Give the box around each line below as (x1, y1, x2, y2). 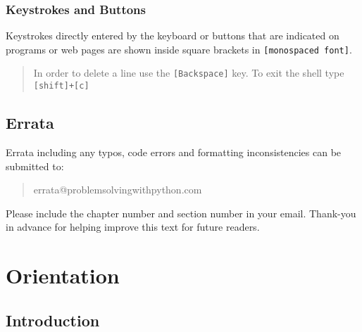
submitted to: (6, 158, 64, 173)
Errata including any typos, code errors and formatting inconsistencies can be (6, 144, 342, 159)
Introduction (6, 309, 100, 331)
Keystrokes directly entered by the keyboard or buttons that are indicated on (6, 28, 339, 43)
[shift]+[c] (33, 81, 89, 91)
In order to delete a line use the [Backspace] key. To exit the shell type (33, 65, 344, 80)
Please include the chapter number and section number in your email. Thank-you (6, 205, 356, 220)
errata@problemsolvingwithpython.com (33, 182, 202, 197)
